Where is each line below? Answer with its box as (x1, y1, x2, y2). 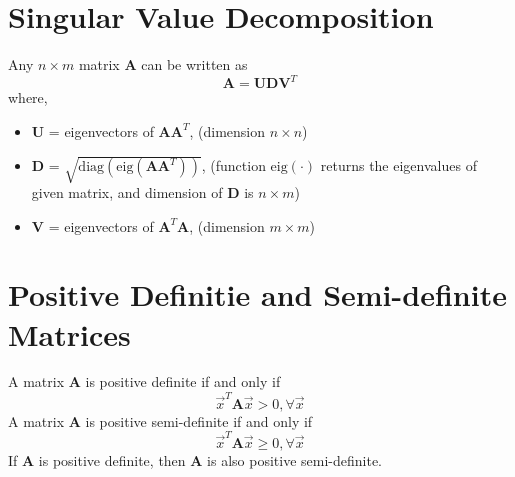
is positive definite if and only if (85, 371, 281, 392)
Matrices (8, 313, 131, 354)
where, (8, 87, 48, 108)
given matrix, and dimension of (31, 181, 223, 202)
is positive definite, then (38, 450, 186, 471)
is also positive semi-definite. (207, 450, 383, 471)
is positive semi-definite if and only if (85, 410, 313, 431)
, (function (201, 155, 266, 176)
